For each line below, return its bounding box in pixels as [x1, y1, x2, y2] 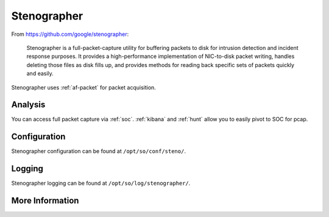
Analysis [11, 99, 46, 110]
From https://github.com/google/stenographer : [11, 30, 129, 38]
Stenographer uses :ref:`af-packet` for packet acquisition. [11, 84, 157, 91]
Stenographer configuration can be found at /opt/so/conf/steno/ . [11, 148, 186, 155]
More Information [11, 196, 79, 206]
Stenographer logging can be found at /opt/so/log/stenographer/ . [11, 180, 191, 187]
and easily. [26, 70, 54, 77]
